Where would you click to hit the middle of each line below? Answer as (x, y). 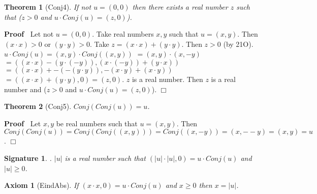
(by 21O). (238, 44)
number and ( (25, 89)
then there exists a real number (180, 7)
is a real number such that (105, 158)
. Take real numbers (123, 34)
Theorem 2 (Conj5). (38, 106)
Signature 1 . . (28, 158)
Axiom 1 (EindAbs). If (41, 185)
